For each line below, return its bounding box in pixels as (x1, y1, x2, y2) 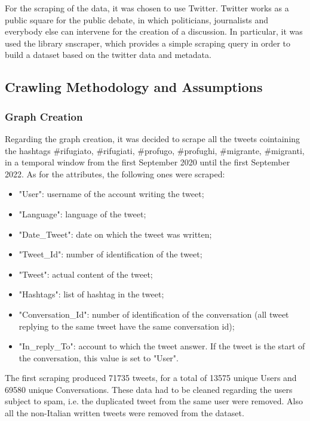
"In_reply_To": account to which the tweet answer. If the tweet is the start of (19, 340, 305, 352)
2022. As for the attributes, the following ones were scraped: (5, 167, 225, 180)
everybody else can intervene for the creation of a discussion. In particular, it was (5, 25, 303, 38)
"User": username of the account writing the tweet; (19, 188, 204, 200)
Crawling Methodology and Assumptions (5, 78, 263, 96)
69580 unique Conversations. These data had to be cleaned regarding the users (5, 383, 293, 395)
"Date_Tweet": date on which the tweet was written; (19, 228, 212, 240)
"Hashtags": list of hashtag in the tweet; (19, 288, 164, 300)
